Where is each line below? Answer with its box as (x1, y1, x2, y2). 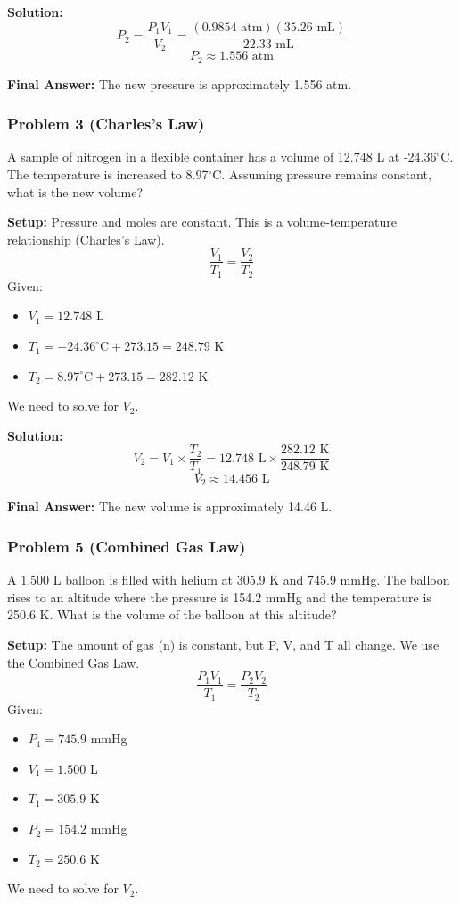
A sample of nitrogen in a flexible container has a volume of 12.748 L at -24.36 (7, 147, 437, 166)
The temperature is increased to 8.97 (7, 164, 209, 183)
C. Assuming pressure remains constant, (212, 164, 431, 183)
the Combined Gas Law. (7, 652, 140, 671)
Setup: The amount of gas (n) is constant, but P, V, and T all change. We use (7, 634, 439, 653)
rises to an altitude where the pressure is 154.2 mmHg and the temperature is (7, 587, 431, 606)
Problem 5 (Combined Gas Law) (7, 535, 246, 557)
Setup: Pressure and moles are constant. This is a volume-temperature (7, 212, 397, 231)
